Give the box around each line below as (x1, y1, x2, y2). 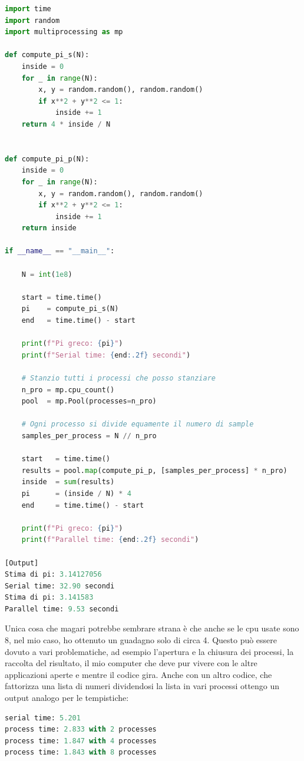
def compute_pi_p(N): (5, 154, 90, 163)
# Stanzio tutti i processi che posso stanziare (21, 374, 216, 382)
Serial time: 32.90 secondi (5, 581, 115, 590)
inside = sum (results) (21, 478, 115, 487)
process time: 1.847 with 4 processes (5, 736, 157, 745)
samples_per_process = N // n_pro (21, 431, 157, 440)
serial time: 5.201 (5, 713, 81, 722)
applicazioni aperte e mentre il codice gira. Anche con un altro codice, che (5, 668, 272, 680)
